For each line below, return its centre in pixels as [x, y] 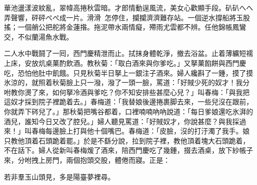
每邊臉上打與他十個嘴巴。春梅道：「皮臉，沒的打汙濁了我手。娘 [147, 131]
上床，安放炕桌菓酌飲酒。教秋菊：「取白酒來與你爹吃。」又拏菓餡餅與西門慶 [125, 63]
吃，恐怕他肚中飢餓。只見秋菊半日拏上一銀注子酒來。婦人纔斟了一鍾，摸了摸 [128, 72]
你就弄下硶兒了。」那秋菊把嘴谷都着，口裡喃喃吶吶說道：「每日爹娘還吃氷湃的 [128, 111]
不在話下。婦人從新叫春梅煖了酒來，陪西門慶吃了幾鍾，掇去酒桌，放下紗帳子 [128, 150]
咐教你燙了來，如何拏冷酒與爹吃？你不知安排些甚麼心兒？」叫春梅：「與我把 [127, 92]
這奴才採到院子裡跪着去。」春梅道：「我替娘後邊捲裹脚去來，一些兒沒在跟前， [128, 102]
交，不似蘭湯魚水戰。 [39, 36]
